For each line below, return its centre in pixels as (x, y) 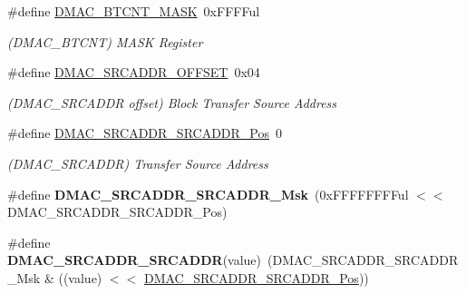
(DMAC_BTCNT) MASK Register (105, 41)
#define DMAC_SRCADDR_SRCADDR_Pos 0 (145, 133)
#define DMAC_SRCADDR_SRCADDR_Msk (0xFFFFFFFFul (208, 194)
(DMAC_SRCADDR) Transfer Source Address (138, 163)
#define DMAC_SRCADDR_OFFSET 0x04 (134, 72)
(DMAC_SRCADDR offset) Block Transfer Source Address (172, 102)
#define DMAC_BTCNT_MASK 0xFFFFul (134, 11)
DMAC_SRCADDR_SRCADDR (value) (135, 260)
